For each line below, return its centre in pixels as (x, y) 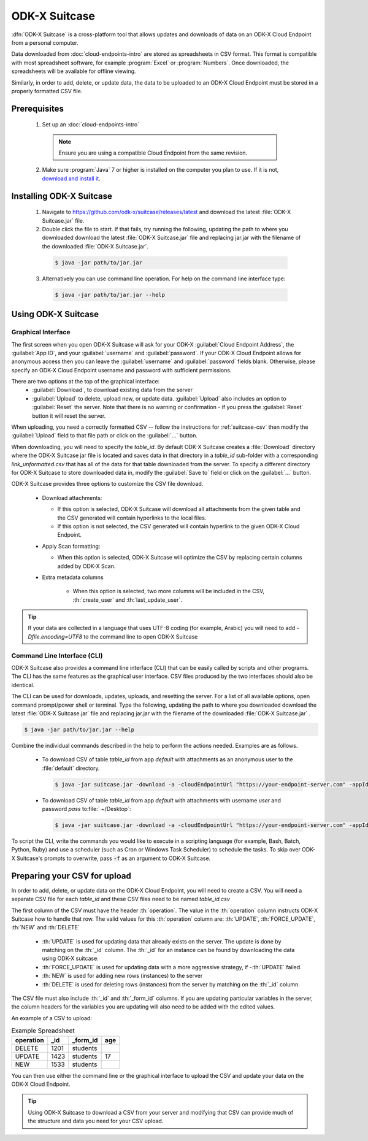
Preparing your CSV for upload (71, 876)
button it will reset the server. (69, 416)
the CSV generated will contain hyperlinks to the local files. (132, 518)
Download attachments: (72, 498)
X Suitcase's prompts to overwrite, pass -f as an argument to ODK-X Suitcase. (111, 858)
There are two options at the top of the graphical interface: (86, 382)
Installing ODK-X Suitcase (62, 196)
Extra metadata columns (73, 577)
